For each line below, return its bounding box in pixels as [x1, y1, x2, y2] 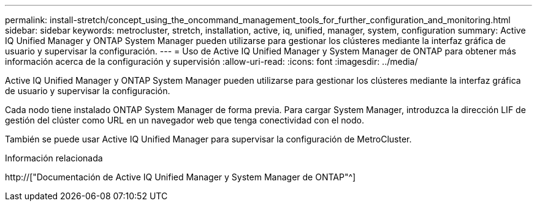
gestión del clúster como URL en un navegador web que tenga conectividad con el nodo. [5, 115, 364, 125]
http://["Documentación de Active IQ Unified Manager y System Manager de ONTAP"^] [5, 172, 356, 182]
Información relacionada [5, 153, 103, 163]
